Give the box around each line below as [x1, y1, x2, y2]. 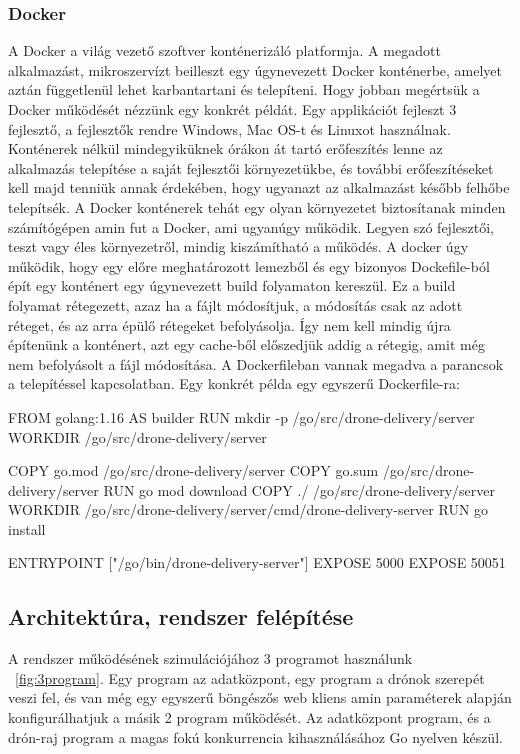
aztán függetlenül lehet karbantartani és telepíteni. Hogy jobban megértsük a [8, 79, 480, 100]
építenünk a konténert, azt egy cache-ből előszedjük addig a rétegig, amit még [8, 334, 485, 355]
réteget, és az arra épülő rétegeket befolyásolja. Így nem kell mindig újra [8, 314, 451, 335]
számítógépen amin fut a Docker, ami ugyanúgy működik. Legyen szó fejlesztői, [8, 216, 494, 237]
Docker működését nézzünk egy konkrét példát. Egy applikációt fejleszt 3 [8, 99, 457, 119]
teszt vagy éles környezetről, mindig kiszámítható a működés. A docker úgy [8, 236, 469, 257]
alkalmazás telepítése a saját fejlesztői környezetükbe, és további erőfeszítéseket [8, 157, 494, 178]
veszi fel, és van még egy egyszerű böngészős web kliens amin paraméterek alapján [8, 687, 512, 708]
